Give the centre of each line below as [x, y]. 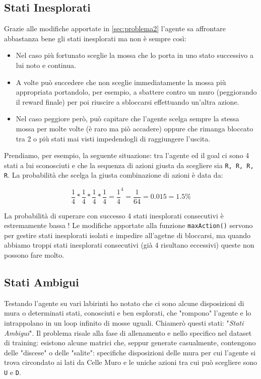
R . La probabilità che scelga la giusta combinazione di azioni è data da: [114, 175]
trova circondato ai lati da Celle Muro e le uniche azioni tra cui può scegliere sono [130, 362]
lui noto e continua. [46, 65]
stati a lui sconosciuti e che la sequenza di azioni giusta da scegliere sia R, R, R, [129, 165]
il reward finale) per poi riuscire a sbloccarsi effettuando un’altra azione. [127, 101]
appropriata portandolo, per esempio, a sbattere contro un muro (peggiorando [136, 92]
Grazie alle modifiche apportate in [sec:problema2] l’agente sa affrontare [115, 28]
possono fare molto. [34, 255]
